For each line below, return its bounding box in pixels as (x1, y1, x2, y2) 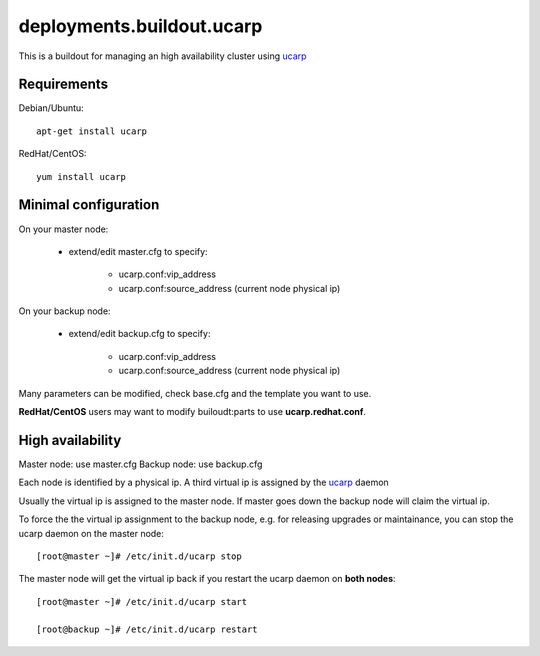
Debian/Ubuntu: (18, 102, 84, 114)
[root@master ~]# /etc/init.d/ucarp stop (36, 550, 242, 562)
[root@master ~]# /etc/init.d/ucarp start (36, 596, 248, 607)
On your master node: (18, 223, 109, 235)
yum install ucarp (36, 171, 127, 182)
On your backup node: (18, 305, 111, 317)
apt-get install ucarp (36, 125, 148, 137)
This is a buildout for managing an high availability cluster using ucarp (18, 50, 307, 62)
